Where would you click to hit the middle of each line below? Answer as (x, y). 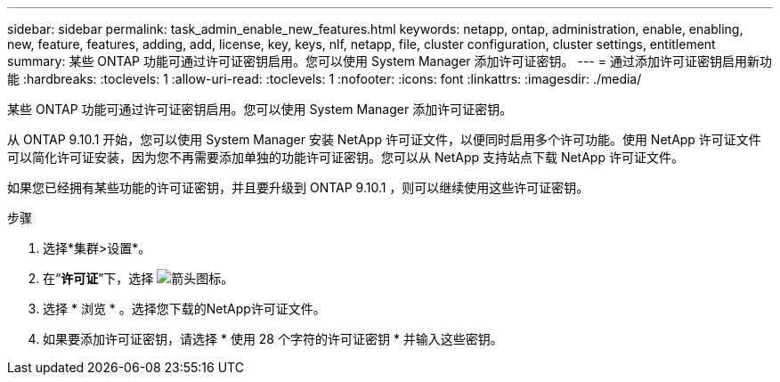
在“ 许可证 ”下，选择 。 (138, 278)
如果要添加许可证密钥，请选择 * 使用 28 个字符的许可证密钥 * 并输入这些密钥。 (273, 339)
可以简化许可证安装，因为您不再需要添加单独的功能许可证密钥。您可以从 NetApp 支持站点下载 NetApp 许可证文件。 (345, 157)
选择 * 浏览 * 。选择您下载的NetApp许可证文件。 (184, 309)
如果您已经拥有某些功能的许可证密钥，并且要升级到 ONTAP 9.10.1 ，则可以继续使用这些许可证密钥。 (298, 187)
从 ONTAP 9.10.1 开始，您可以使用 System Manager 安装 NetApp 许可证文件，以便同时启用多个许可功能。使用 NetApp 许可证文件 (384, 139)
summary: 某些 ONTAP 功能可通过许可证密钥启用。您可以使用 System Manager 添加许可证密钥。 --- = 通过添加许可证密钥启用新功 (390, 61)
